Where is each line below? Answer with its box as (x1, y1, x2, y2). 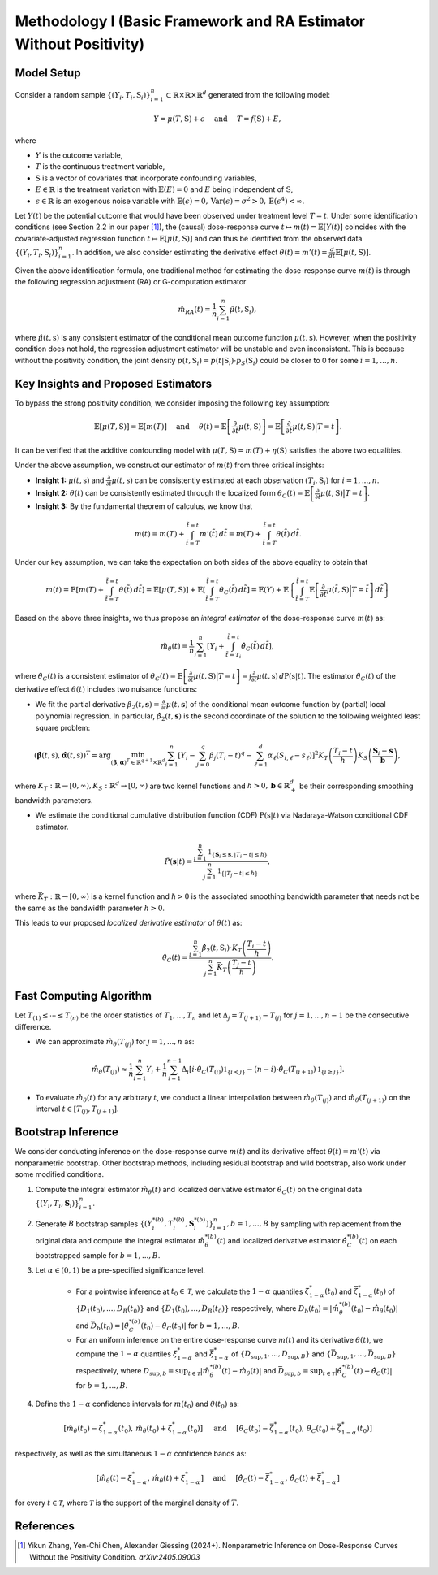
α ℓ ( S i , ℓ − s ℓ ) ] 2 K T (268, 749, 328, 761)
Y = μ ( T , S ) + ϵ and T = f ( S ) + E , (152, 115, 281, 124)
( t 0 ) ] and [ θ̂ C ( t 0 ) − (187, 1424, 268, 1435)
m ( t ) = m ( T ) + (134, 529, 185, 539)
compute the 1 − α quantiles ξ (75, 1349, 178, 1359)
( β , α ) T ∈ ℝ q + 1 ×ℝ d (110, 757, 165, 766)
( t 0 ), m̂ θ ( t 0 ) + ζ (118, 1424, 173, 1435)
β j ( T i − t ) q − (209, 749, 253, 761)
